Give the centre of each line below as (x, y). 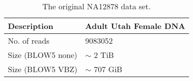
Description (31, 26)
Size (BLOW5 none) (43, 55)
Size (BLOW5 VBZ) (43, 69)
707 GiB (108, 69)
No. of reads (29, 40)
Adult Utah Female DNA (135, 26)
